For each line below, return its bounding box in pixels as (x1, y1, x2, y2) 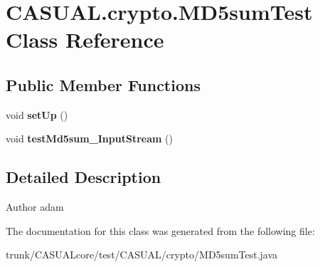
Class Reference (6, 25, 164, 54)
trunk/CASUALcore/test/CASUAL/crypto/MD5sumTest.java (6, 247, 278, 262)
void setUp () (6, 107, 68, 122)
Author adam (6, 199, 64, 214)
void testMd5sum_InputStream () (6, 131, 173, 146)
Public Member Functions (6, 73, 201, 95)
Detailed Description (6, 166, 161, 188)
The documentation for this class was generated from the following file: (6, 223, 315, 238)
